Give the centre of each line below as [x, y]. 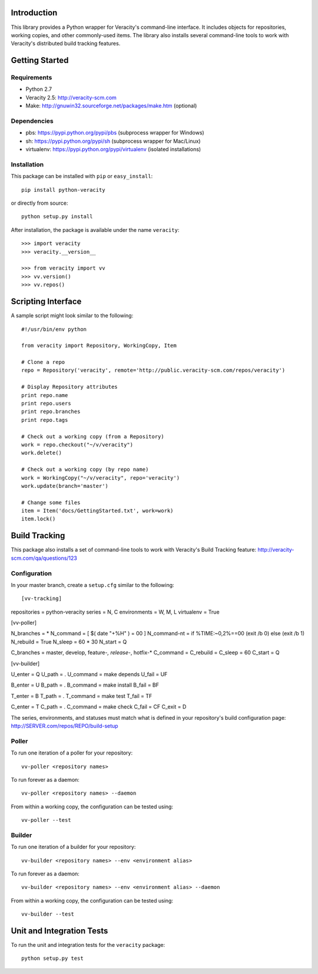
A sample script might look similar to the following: [72, 316]
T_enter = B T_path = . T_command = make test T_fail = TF [82, 696]
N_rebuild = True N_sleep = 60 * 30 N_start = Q [69, 642]
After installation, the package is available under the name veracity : [95, 229]
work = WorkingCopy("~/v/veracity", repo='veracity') [100, 478]
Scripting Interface [46, 302]
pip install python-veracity [63, 190]
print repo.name [45, 395]
